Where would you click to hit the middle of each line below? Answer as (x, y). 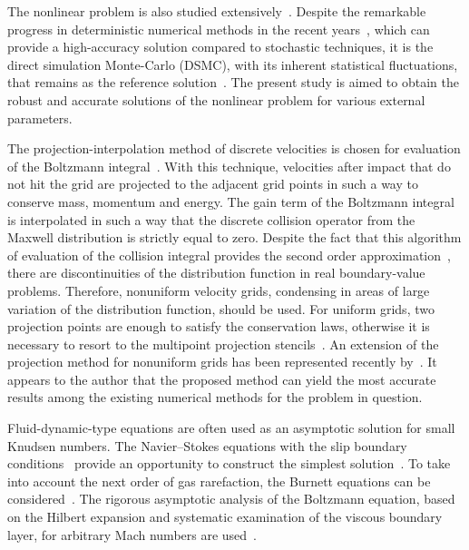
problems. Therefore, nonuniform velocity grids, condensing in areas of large (219, 290)
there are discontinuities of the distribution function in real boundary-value (216, 273)
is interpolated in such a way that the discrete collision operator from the (211, 219)
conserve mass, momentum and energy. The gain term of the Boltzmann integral (231, 201)
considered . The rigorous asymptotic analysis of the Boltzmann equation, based (231, 499)
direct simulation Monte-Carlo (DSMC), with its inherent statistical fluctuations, (233, 64)
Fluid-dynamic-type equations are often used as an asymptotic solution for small (231, 428)
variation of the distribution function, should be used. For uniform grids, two (221, 308)
